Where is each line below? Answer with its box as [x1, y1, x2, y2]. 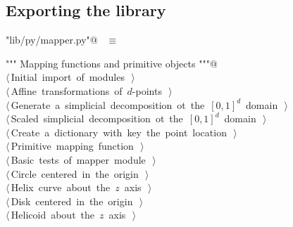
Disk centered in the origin [11, 193, 133, 208]
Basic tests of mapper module [11, 152, 146, 167]
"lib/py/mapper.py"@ [6, 32, 98, 47]
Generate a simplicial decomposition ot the [11, 97, 205, 112]
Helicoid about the [11, 207, 95, 222]
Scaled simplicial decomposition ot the [11, 111, 183, 126]
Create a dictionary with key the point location [11, 124, 227, 139]
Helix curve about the [11, 180, 111, 195]
